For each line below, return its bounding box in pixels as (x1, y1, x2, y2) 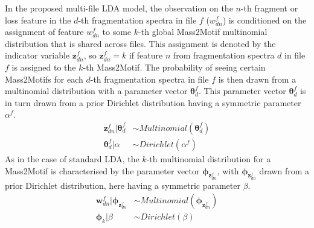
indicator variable (5, 49, 70, 62)
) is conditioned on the (222, 13, 307, 26)
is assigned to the (11, 60, 76, 73)
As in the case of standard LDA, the (5, 153, 139, 165)
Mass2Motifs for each (5, 72, 83, 85)
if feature (129, 49, 163, 62)
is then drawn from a (218, 72, 296, 85)
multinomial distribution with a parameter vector (5, 84, 188, 97)
